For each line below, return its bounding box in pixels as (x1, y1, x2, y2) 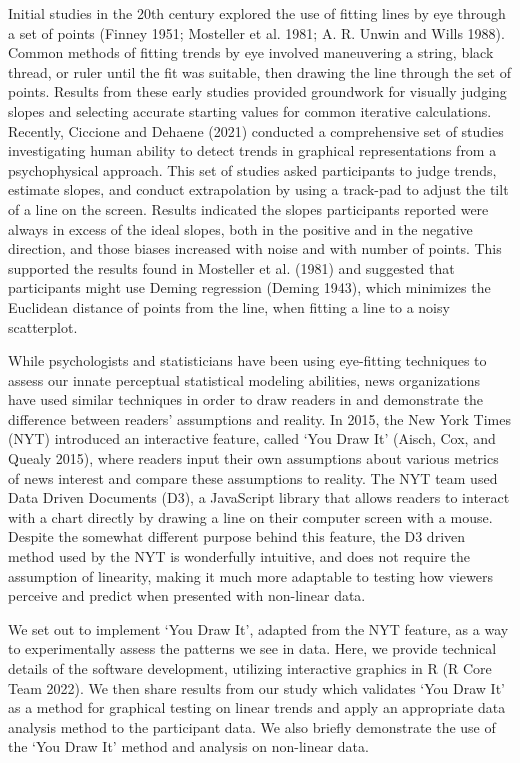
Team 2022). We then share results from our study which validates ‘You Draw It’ (8, 677, 505, 698)
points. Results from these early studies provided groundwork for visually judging (8, 81, 507, 102)
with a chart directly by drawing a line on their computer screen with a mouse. (8, 506, 493, 527)
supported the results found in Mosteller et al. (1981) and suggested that (8, 257, 455, 278)
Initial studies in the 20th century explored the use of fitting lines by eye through (8, 3, 506, 23)
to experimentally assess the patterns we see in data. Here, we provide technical (8, 638, 497, 659)
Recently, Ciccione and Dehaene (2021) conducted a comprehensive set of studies (8, 120, 504, 141)
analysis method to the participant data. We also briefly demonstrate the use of (8, 716, 496, 737)
